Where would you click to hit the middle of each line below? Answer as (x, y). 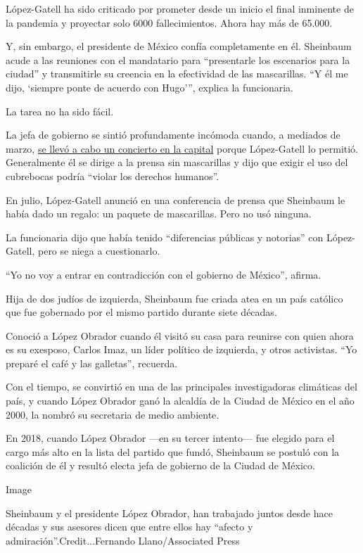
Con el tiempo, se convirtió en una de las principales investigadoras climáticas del (181, 387)
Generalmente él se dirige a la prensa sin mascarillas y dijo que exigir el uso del (177, 162)
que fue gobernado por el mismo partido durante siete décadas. (141, 312)
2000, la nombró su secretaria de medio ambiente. (113, 414)
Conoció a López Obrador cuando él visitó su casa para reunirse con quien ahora (180, 335)
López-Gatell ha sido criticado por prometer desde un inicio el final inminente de (180, 8)
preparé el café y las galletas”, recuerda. (92, 363)
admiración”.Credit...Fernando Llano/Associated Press (123, 540)
